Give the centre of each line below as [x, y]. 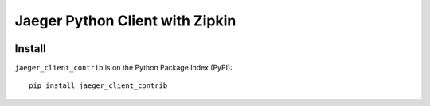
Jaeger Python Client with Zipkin [125, 21]
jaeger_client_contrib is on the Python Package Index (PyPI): [123, 68]
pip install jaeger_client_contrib [98, 86]
